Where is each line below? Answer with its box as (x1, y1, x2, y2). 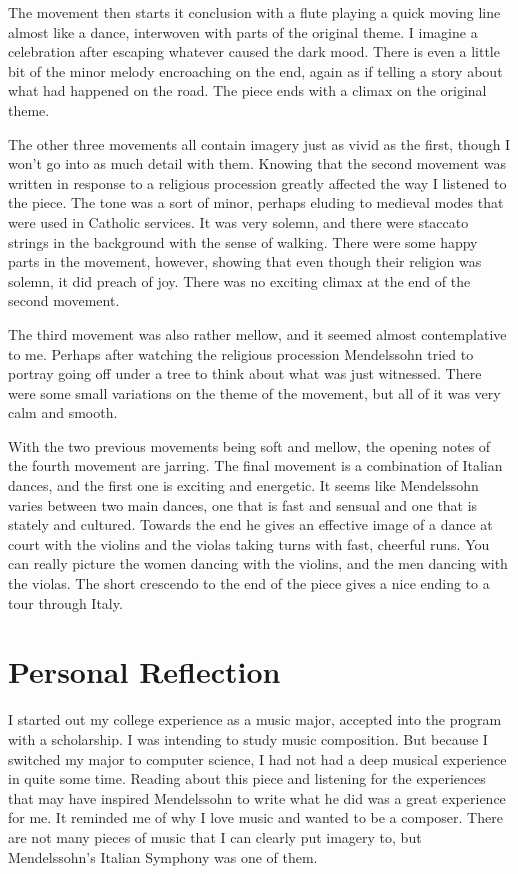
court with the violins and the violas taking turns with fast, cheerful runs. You (8, 533, 490, 554)
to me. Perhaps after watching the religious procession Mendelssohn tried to (8, 343, 474, 364)
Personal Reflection (8, 651, 281, 692)
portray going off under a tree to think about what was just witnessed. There (8, 363, 482, 384)
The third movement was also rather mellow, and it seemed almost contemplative (8, 323, 507, 344)
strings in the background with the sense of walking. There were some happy (8, 231, 478, 252)
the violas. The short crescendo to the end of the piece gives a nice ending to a (8, 573, 490, 594)
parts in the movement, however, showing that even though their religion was (8, 251, 482, 272)
